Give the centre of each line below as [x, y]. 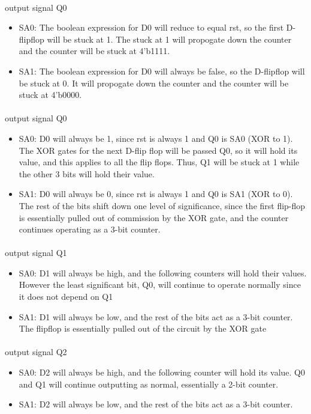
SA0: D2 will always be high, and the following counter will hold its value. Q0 [162, 372]
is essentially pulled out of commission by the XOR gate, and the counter [154, 217]
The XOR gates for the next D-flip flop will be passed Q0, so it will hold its [158, 150]
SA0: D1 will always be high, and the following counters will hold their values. [163, 272]
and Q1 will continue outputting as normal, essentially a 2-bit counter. [149, 384]
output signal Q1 [36, 253]
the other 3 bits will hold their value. [87, 173]
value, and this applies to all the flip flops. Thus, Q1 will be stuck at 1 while [159, 162]
